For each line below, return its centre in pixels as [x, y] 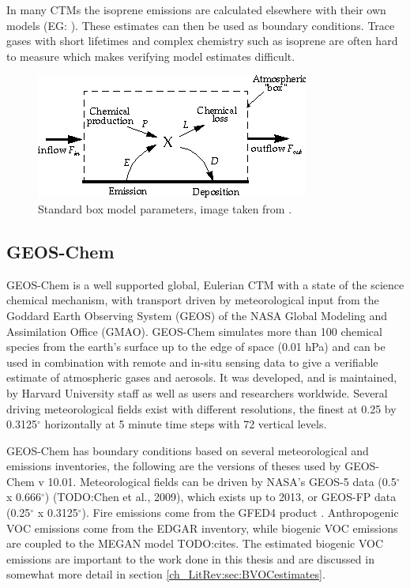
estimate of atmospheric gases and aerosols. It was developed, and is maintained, [202, 377]
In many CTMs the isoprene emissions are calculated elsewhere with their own [196, 9]
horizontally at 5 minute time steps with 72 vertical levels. [186, 424]
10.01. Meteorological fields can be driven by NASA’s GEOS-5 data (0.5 [222, 481]
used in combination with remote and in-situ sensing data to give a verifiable [192, 362]
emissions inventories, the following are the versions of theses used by [174, 466]
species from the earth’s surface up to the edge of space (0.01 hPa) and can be [196, 347]
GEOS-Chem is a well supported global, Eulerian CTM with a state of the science [205, 284]
